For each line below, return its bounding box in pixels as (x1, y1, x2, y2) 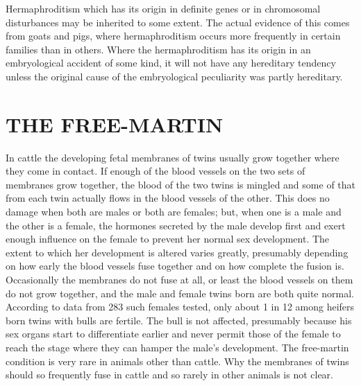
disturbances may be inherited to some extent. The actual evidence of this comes (6, 15, 350, 29)
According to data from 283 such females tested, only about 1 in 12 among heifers (6, 299, 355, 314)
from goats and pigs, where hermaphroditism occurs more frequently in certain (6, 28, 341, 43)
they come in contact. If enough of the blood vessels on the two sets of (6, 164, 305, 178)
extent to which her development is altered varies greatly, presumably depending (6, 245, 349, 259)
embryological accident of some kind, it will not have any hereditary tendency (6, 55, 336, 70)
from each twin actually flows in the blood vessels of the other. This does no (6, 191, 330, 205)
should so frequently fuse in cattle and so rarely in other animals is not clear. (6, 367, 333, 382)
